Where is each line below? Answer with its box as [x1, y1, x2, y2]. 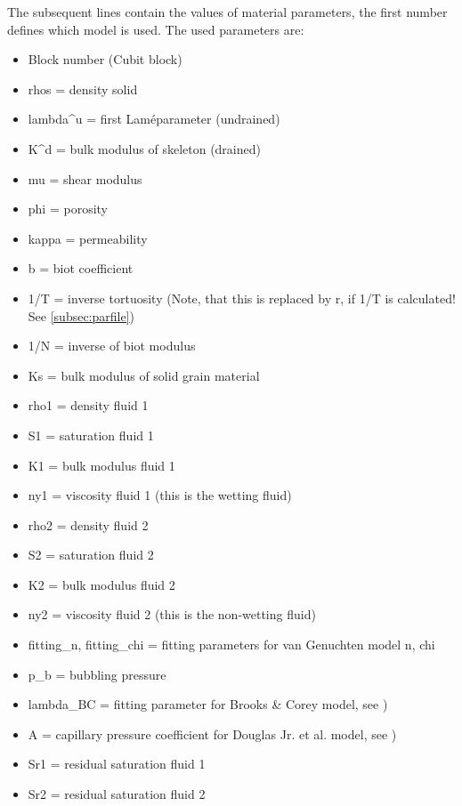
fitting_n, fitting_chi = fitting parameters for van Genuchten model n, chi [28, 635, 435, 654]
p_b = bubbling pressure [28, 665, 166, 683]
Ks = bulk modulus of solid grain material [28, 366, 260, 384]
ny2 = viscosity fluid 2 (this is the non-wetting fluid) [28, 605, 316, 624]
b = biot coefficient [28, 259, 134, 278]
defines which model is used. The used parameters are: [7, 20, 304, 38]
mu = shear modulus [28, 169, 142, 188]
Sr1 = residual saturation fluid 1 [28, 754, 206, 773]
